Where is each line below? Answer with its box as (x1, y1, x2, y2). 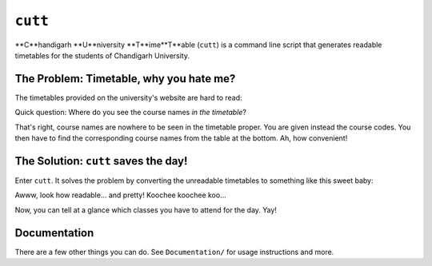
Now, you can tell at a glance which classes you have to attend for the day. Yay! (14, 204, 278, 215)
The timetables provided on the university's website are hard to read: (14, 93, 243, 102)
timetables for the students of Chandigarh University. (14, 50, 190, 60)
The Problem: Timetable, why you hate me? (14, 72, 236, 85)
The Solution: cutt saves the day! (14, 154, 188, 168)
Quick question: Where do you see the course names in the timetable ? (14, 108, 247, 117)
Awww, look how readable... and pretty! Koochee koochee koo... (14, 190, 227, 200)
